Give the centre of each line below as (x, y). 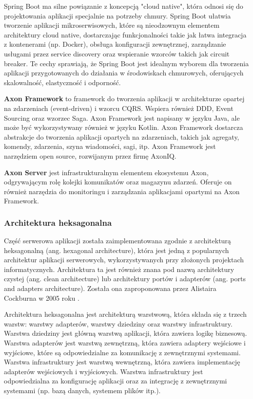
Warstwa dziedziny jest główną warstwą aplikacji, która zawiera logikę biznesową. (126, 333)
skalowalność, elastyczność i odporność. (62, 82)
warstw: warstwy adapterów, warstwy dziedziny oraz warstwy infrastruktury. (118, 323)
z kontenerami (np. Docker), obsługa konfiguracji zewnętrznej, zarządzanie (115, 44)
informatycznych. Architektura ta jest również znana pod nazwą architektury (119, 269)
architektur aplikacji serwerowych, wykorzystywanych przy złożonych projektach (124, 260)
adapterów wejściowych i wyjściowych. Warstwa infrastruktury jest (104, 371)
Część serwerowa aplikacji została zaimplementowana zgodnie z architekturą (117, 241)
